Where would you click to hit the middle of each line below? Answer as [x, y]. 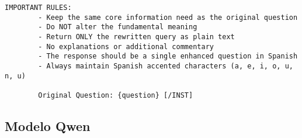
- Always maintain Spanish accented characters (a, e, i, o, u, [166, 66]
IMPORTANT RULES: [38, 8]
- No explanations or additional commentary [126, 46]
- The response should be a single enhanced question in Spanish [168, 56]
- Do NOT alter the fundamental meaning [118, 27]
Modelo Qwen [48, 125]
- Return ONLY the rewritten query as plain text [136, 37]
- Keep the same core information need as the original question [168, 17]
